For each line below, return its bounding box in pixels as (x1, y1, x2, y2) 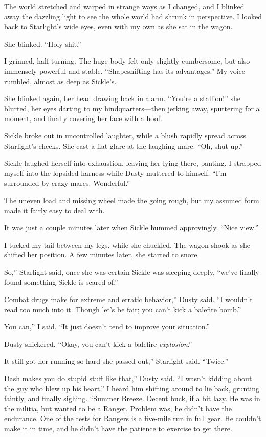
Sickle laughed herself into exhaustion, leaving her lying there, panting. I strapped (4, 157, 261, 168)
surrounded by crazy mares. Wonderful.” (4, 177, 130, 188)
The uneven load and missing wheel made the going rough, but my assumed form (4, 194, 259, 205)
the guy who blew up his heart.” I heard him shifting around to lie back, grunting (4, 383, 259, 393)
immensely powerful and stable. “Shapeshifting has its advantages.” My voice (4, 65, 246, 76)
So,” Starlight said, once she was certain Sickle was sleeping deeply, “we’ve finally (4, 266, 259, 277)
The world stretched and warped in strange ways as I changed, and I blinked (4, 1, 245, 11)
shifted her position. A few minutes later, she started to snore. (4, 249, 199, 260)
